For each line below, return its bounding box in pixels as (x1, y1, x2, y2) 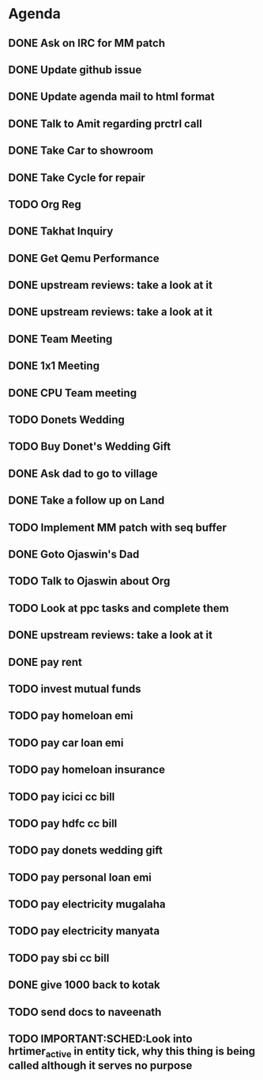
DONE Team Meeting (8, 332, 113, 345)
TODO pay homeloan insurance (8, 763, 166, 777)
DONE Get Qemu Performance (8, 251, 160, 265)
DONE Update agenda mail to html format (8, 90, 215, 104)
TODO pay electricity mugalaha (8, 898, 166, 911)
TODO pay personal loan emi (8, 870, 152, 884)
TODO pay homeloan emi (8, 709, 133, 723)
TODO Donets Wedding (8, 413, 125, 427)
